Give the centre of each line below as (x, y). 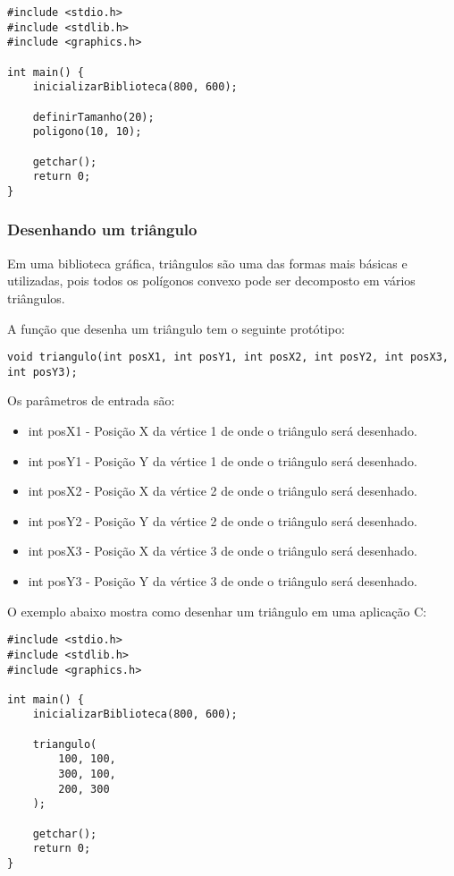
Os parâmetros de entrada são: (91, 400)
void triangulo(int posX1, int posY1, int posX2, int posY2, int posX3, (228, 357)
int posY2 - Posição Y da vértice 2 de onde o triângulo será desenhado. (223, 520)
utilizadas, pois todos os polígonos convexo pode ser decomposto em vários (211, 281)
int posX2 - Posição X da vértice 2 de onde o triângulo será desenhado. (223, 491)
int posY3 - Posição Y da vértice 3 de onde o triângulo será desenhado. (223, 581)
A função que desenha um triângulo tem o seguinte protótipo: (176, 328)
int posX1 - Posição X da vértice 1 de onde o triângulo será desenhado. (223, 431)
